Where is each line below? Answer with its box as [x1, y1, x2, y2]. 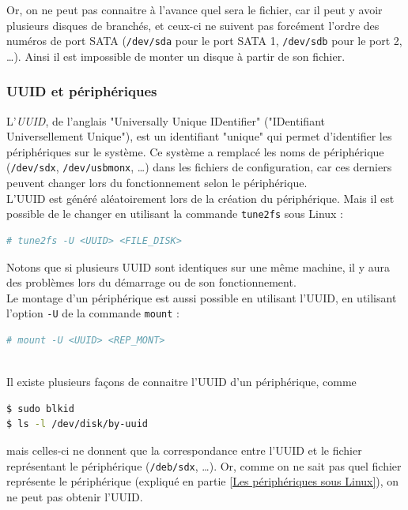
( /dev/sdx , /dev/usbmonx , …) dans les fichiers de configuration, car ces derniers [6, 159, 392, 175]
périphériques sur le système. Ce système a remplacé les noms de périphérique [6, 143, 384, 159]
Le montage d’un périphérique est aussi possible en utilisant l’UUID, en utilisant [6, 289, 397, 306]
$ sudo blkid [6, 403, 74, 414]
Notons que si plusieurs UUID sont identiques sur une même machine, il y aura [6, 258, 390, 275]
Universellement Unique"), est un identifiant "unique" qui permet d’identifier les [6, 128, 392, 144]
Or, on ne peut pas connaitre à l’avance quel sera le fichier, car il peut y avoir [6, 2, 383, 17]
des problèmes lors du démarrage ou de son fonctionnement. [6, 274, 297, 291]
